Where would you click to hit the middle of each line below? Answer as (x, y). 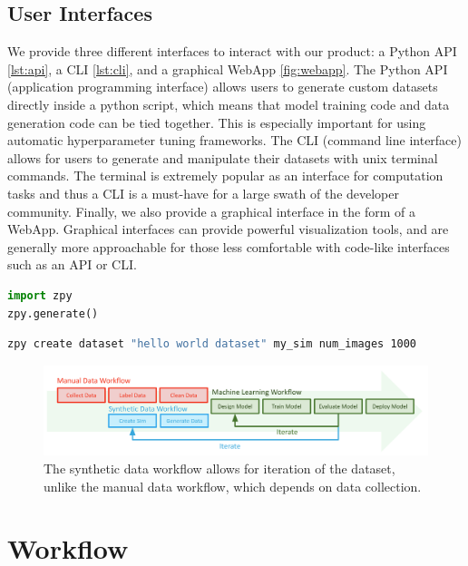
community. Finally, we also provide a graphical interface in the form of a (212, 211)
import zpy (40, 295)
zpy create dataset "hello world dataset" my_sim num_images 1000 (212, 344)
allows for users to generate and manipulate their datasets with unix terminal (223, 157)
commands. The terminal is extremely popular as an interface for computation (225, 176)
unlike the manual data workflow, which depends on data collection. (233, 486)
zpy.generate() (53, 313)
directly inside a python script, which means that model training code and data (229, 104)
